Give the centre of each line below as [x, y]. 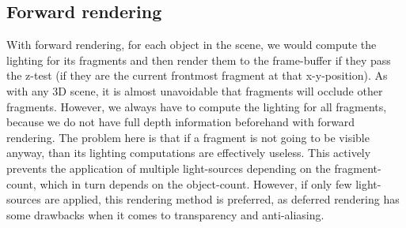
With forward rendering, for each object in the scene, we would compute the [192, 45]
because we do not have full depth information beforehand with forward [181, 122]
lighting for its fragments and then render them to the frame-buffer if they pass [199, 60]
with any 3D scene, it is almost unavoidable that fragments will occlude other [195, 90]
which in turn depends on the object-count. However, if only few [196, 183]
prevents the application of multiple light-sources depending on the [169, 168]
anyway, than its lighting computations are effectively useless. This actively [189, 153]
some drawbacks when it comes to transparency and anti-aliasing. [165, 214]
